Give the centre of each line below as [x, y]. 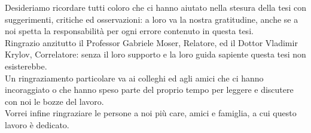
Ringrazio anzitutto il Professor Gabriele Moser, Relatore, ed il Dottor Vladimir [151, 42]
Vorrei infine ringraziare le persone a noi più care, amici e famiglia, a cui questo [151, 113]
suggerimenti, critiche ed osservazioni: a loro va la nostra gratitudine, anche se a [152, 19]
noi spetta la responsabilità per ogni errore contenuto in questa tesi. [129, 31]
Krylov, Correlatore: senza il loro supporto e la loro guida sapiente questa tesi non [155, 54]
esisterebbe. [26, 66]
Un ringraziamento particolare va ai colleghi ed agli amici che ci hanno [134, 78]
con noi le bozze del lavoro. [54, 101]
